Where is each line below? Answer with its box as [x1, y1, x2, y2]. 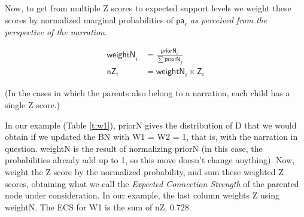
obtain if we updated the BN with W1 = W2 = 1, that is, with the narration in [5, 130, 298, 143]
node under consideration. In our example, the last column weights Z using [5, 189, 279, 201]
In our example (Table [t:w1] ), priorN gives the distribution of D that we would [5, 118, 297, 131]
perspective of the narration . [5, 26, 107, 38]
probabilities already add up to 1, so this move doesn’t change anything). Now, [5, 154, 295, 166]
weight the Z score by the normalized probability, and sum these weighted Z [5, 165, 284, 178]
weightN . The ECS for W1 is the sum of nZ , [5, 200, 168, 213]
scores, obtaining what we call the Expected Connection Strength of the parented [5, 177, 299, 190]
